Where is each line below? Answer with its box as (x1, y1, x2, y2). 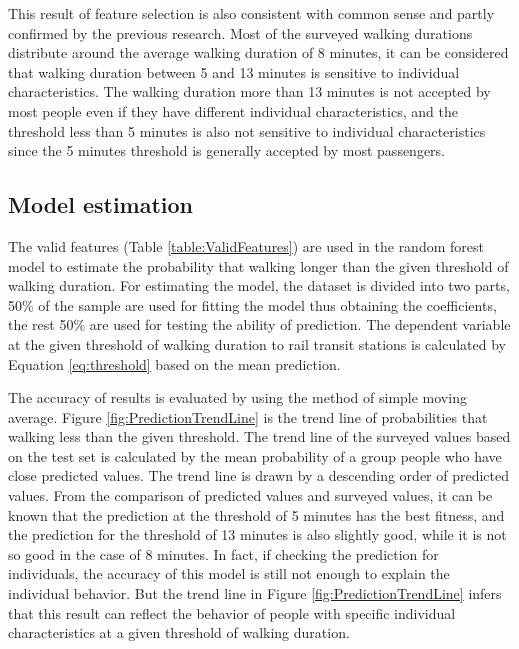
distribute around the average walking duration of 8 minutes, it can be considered (8, 42, 509, 63)
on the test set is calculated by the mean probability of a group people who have (8, 445, 502, 466)
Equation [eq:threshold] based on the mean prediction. (8, 353, 341, 374)
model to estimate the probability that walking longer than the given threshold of (8, 255, 509, 276)
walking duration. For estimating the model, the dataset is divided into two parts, (8, 275, 510, 296)
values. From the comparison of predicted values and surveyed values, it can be (8, 485, 493, 506)
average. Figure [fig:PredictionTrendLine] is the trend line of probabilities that (8, 406, 488, 427)
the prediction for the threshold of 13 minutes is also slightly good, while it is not (8, 524, 507, 545)
